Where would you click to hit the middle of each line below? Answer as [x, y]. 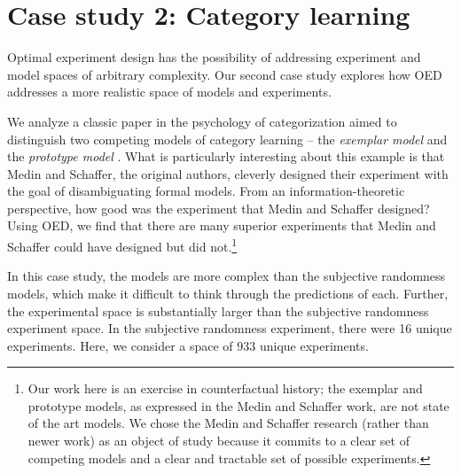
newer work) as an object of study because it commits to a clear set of [219, 441]
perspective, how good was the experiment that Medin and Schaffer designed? [219, 208]
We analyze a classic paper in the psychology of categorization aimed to [202, 121]
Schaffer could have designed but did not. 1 [122, 245]
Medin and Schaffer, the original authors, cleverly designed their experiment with [228, 173]
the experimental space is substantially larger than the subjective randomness [218, 310]
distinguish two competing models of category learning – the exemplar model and [227, 139]
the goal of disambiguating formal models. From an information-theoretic [206, 191]
